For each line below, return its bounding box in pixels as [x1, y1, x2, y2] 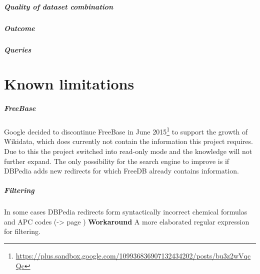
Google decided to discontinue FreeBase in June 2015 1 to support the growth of [4, 125, 248, 136]
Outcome [4, 22, 35, 33]
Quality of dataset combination [4, 1, 113, 11]
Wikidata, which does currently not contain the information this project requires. [4, 136, 253, 146]
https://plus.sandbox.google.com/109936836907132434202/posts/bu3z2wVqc [15, 250, 251, 261]
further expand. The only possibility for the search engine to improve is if [4, 155, 229, 166]
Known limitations [4, 73, 134, 94]
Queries [4, 44, 31, 54]
